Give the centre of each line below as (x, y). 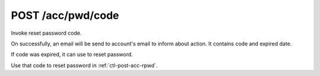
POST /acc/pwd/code (65, 15)
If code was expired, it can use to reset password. (72, 54)
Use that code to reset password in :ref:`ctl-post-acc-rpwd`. (84, 65)
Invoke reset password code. (47, 33)
